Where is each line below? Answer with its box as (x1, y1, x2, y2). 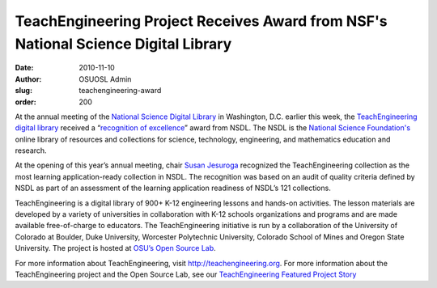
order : (15, 97, 36, 107)
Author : (15, 74, 42, 84)
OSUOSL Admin (78, 74, 132, 84)
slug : (15, 86, 32, 95)
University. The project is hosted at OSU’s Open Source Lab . (15, 244, 216, 253)
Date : (15, 63, 34, 73)
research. (15, 146, 48, 155)
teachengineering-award (78, 86, 162, 95)
